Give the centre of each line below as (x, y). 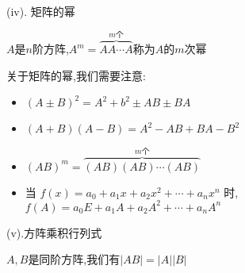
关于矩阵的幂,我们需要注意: (76, 75)
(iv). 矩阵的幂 (41, 11)
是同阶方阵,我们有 (74, 259)
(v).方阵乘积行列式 (54, 232)
